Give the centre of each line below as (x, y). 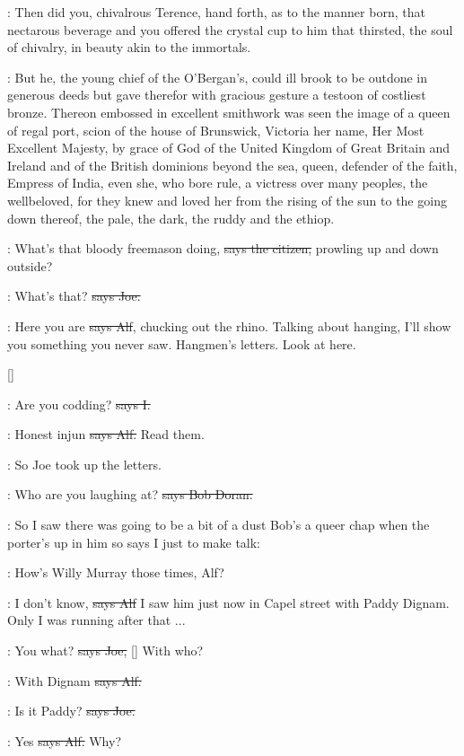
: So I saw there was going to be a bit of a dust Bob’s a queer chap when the (219, 525)
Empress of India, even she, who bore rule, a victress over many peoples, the (218, 183)
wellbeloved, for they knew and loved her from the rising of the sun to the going (227, 200)
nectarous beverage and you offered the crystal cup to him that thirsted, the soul (230, 29)
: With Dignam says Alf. (74, 680)
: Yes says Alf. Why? (65, 740)
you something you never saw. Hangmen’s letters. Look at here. (182, 343)
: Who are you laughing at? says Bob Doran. (130, 494)
